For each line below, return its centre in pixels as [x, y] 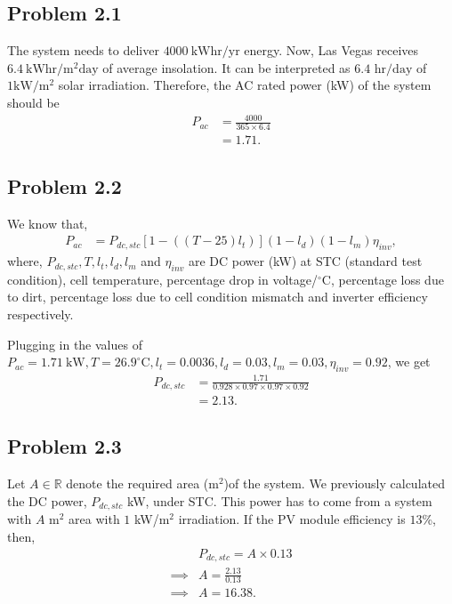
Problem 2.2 [65, 185]
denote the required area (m [142, 483]
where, [25, 261]
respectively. [40, 314]
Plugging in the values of [75, 344]
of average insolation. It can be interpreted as [226, 67]
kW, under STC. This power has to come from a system [279, 500]
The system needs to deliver [83, 50]
